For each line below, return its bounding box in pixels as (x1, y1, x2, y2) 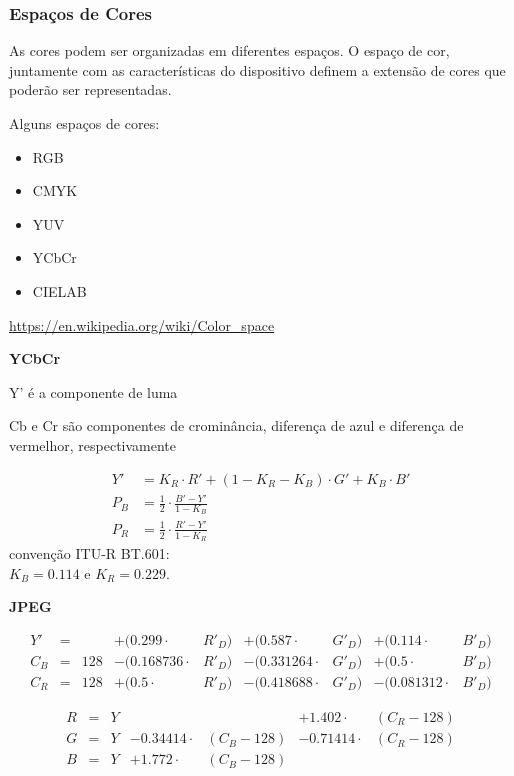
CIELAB (32, 280, 87, 301)
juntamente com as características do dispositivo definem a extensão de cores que (9, 59, 506, 80)
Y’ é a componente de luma (9, 381, 178, 402)
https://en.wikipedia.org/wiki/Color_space (9, 314, 275, 335)
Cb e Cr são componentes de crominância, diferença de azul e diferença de (9, 415, 464, 436)
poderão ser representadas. (9, 79, 172, 100)
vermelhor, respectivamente (9, 434, 177, 455)
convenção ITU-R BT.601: (9, 543, 170, 564)
